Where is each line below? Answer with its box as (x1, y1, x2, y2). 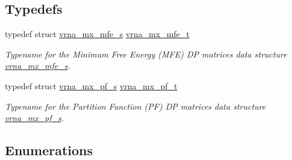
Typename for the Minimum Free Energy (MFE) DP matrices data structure (5, 47, 287, 60)
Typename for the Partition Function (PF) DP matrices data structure (5, 99, 266, 112)
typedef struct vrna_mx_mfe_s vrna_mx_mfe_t (5, 28, 190, 40)
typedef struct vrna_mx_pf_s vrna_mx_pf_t (5, 79, 178, 92)
